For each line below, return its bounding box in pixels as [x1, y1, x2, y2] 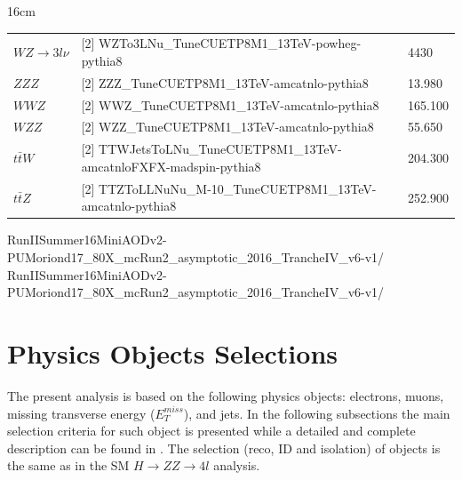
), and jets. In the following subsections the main [183, 404, 450, 422]
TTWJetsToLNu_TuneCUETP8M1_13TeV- [99, 140, 342, 158]
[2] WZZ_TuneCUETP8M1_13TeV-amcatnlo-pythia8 [81, 117, 374, 136]
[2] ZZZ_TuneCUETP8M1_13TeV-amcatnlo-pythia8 [81, 73, 369, 92]
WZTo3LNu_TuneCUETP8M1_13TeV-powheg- [99, 34, 362, 52]
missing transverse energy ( [7, 404, 155, 422]
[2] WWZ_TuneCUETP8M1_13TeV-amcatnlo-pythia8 [81, 95, 379, 114]
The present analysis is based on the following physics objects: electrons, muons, [7, 386, 444, 404]
